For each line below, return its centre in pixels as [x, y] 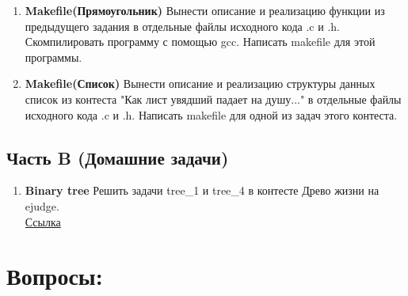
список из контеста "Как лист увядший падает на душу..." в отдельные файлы [213, 99]
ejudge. [42, 205]
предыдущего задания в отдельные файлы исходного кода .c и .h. [182, 26]
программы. [53, 57]
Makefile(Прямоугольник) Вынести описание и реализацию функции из [205, 10]
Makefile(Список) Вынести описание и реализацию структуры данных [200, 83]
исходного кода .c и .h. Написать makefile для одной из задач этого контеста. [211, 114]
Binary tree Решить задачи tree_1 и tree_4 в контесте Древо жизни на [202, 190]
